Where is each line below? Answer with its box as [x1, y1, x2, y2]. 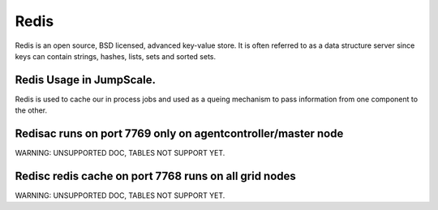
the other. [15, 105, 48, 115]
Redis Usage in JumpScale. [15, 73, 156, 87]
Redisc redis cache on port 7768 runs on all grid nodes [15, 169, 296, 182]
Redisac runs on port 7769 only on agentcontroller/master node [15, 126, 344, 141]
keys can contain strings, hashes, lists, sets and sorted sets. [15, 51, 217, 61]
